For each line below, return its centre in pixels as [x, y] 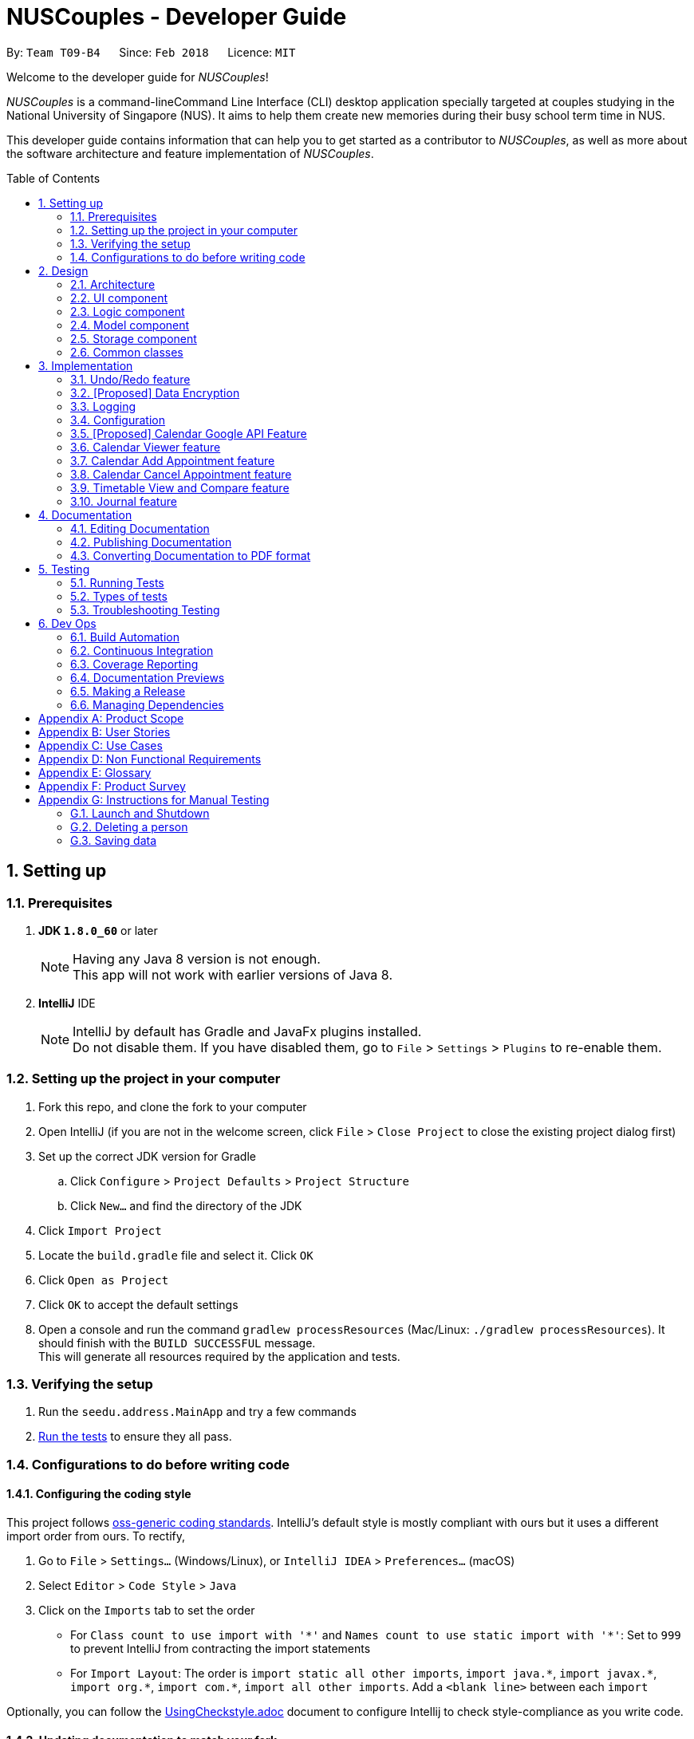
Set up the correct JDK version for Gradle [147, 1156]
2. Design [63, 270]
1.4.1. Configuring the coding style [99, 1494]
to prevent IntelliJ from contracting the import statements [221, 1649]
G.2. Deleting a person [129, 826]
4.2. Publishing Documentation [151, 542]
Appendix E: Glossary [95, 772]
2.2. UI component [119, 298]
